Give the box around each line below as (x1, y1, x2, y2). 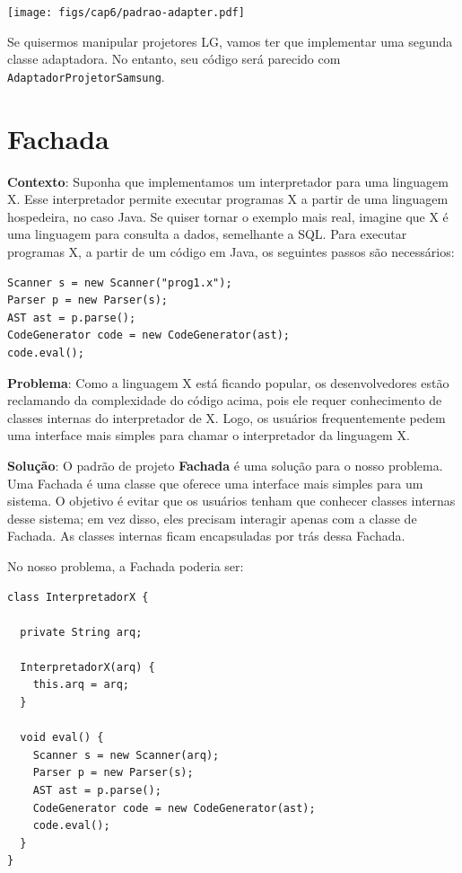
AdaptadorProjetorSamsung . (7, 66, 165, 85)
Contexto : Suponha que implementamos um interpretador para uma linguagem (7, 172, 449, 190)
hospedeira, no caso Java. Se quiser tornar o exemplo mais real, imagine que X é (7, 207, 449, 225)
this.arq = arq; (32, 678, 130, 692)
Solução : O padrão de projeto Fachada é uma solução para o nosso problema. (7, 455, 443, 474)
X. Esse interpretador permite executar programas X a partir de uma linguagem (7, 190, 449, 208)
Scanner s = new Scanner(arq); (32, 748, 220, 762)
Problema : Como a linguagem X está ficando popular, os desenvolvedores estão (7, 373, 449, 392)
